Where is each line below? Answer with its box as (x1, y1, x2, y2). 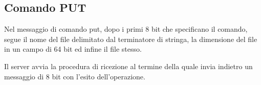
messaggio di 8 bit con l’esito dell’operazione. (4, 71, 145, 81)
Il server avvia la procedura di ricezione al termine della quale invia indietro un (4, 60, 253, 71)
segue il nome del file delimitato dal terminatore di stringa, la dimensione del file (4, 33, 257, 44)
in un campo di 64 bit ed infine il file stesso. (4, 44, 142, 54)
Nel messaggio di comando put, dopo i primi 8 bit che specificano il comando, (4, 24, 248, 34)
